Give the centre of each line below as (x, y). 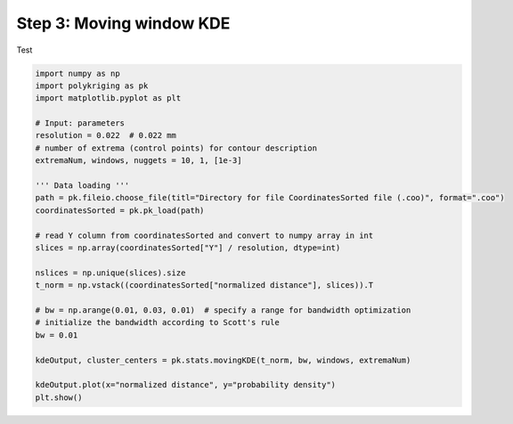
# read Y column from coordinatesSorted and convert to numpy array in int (204, 235)
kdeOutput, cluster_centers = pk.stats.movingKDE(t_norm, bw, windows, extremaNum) (223, 360)
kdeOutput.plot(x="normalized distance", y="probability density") (186, 385)
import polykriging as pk (92, 86)
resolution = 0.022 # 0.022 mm (106, 135)
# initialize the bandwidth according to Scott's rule (157, 322)
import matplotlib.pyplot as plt (108, 98)
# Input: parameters (80, 123)
